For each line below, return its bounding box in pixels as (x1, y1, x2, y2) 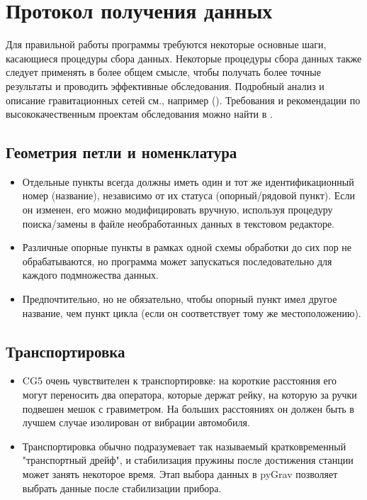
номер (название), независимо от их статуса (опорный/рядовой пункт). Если (22, 188, 356, 203)
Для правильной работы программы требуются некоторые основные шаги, (6, 37, 327, 52)
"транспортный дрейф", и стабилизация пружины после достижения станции (22, 452, 354, 467)
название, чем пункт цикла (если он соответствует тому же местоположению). (22, 305, 361, 320)
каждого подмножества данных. (22, 267, 159, 282)
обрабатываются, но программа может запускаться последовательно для (22, 253, 332, 268)
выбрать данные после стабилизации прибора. (22, 480, 222, 495)
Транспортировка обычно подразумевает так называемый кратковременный (22, 438, 346, 453)
